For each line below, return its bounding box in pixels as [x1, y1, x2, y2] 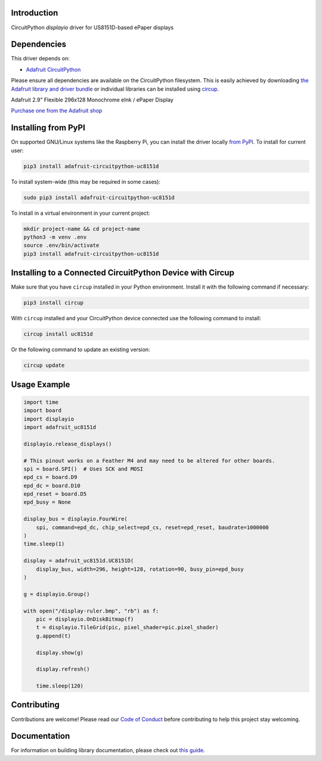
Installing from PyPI [11, 123, 86, 133]
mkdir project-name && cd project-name [23, 225, 140, 232]
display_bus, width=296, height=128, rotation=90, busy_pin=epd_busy [36, 565, 244, 573]
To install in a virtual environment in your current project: [11, 209, 150, 216]
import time [23, 398, 59, 406]
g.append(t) [36, 632, 72, 639]
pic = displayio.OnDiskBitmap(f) [36, 615, 134, 623]
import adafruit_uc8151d [23, 423, 97, 431]
